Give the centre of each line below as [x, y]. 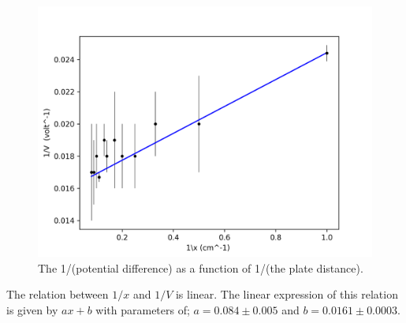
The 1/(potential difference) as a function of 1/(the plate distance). [201, 267]
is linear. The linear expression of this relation [287, 294]
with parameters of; [143, 309]
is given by [32, 309]
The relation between [58, 294]
